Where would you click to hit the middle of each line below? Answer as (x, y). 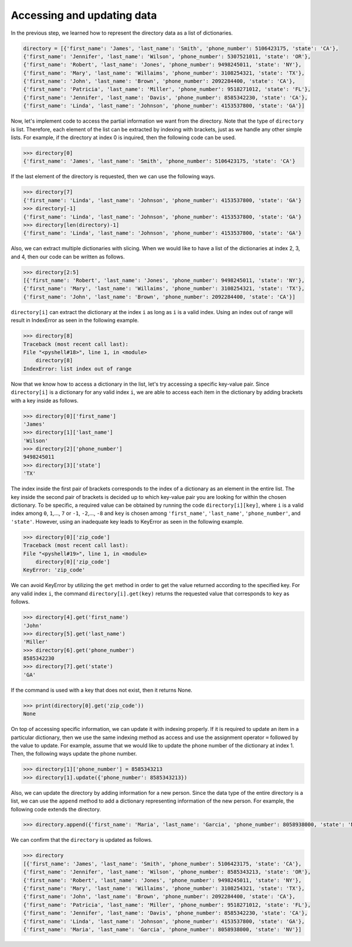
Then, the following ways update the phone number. (74, 754)
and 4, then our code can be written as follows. (68, 257)
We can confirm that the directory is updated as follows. (82, 840)
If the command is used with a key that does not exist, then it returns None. (102, 690)
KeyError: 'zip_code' (54, 570)
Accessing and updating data (84, 15)
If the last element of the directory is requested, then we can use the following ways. (113, 177)
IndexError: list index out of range (77, 369)
